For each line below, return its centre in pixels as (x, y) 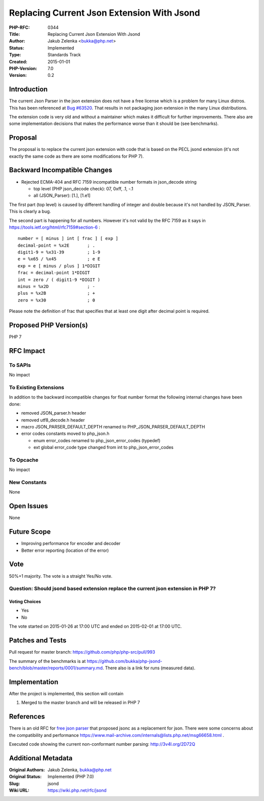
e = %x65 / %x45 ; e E (59, 259)
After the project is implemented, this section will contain (66, 693)
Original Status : (25, 777)
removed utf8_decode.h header (53, 420)
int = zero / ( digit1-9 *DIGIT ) (59, 280)
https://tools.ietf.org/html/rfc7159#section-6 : (55, 227)
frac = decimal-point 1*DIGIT (54, 273)
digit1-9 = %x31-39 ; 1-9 (59, 252)
